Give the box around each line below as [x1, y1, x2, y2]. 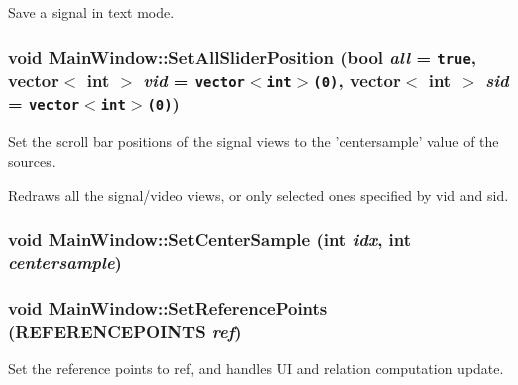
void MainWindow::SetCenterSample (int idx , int [8, 227, 412, 252]
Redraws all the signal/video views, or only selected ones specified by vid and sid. [8, 184, 509, 205]
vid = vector [143, 68, 245, 92]
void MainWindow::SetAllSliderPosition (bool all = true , [8, 44, 476, 69]
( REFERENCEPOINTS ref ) [8, 318, 242, 343]
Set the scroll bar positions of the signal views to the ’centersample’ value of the [8, 131, 499, 152]
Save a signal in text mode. [8, 2, 175, 22]
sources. [8, 150, 56, 171]
